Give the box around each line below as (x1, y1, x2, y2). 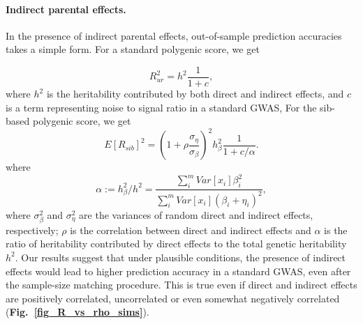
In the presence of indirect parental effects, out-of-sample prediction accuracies (6, 28, 342, 43)
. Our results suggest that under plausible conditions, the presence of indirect (15, 249, 346, 264)
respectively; (6, 222, 59, 237)
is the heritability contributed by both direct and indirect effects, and (46, 86, 344, 101)
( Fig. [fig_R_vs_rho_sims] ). (6, 304, 149, 319)
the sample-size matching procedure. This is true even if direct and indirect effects (6, 277, 357, 292)
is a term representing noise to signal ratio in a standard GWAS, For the (6, 100, 317, 114)
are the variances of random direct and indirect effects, (79, 207, 313, 222)
